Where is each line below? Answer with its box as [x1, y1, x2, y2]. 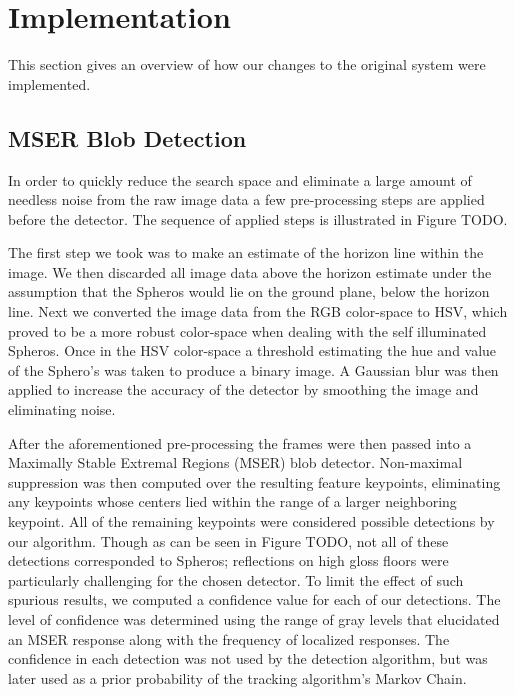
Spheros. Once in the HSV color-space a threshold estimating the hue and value [8, 340, 497, 361]
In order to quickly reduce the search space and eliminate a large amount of [8, 169, 472, 190]
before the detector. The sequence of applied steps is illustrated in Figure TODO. [8, 208, 508, 229]
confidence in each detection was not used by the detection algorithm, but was [8, 648, 488, 669]
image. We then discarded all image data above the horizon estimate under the [8, 261, 492, 282]
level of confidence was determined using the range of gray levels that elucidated [8, 608, 500, 629]
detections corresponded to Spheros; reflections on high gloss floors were [8, 550, 449, 571]
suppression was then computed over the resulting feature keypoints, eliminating [8, 471, 501, 492]
